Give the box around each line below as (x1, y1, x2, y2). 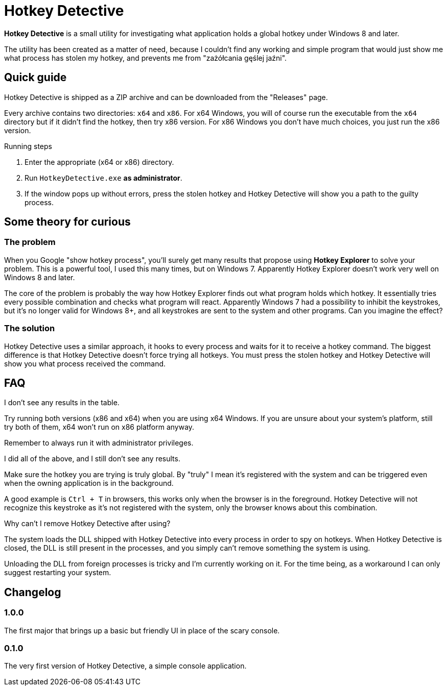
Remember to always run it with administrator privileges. (4, 438, 194, 448)
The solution (4, 323, 55, 334)
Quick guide (4, 71, 67, 84)
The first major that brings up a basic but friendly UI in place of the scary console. (4, 626, 280, 635)
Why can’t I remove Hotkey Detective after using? (4, 519, 171, 528)
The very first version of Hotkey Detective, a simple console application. (4, 661, 247, 671)
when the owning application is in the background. (4, 479, 174, 488)
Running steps (4, 141, 52, 151)
